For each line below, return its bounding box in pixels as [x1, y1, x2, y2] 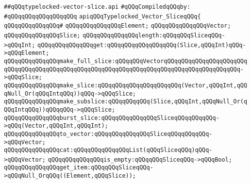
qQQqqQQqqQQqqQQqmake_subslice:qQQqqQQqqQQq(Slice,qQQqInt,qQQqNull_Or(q [4, 98, 248, 105]
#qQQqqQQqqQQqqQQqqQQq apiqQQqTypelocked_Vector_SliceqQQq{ [4, 13, 201, 20]
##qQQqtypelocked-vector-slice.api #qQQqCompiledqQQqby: [4, 3, 191, 10]
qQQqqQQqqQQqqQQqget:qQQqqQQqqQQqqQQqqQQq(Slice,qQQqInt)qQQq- [37, 41, 246, 49]
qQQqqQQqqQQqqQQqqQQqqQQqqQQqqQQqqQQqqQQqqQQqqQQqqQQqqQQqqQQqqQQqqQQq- [4, 66, 244, 73]
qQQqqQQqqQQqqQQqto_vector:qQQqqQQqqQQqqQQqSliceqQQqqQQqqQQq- [4, 130, 213, 137]
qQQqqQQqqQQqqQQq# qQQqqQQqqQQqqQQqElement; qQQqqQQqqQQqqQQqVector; [4, 22, 231, 30]
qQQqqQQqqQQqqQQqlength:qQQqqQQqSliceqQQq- [83, 32, 225, 39]
